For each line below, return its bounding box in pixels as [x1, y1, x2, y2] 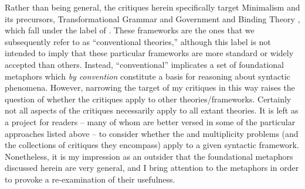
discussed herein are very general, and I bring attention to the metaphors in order [5, 161, 299, 174]
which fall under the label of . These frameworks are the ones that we [5, 24, 255, 36]
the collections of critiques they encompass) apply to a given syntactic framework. [5, 139, 299, 151]
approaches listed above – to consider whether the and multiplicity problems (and [5, 127, 299, 139]
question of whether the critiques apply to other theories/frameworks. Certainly [5, 92, 292, 105]
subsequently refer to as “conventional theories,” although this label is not [5, 35, 271, 47]
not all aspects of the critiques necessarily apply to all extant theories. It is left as [5, 104, 299, 116]
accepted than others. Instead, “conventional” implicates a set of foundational [5, 58, 284, 70]
